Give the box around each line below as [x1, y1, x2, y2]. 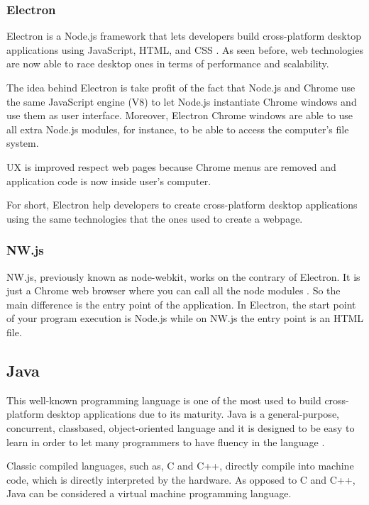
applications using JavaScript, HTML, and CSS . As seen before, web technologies [6, 42, 363, 57]
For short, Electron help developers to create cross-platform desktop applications [6, 197, 358, 212]
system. [6, 135, 39, 150]
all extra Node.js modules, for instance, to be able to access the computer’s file [6, 121, 349, 136]
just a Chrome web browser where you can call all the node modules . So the [6, 283, 341, 298]
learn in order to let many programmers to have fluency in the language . [6, 434, 325, 449]
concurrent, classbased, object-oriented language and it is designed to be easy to [6, 420, 355, 435]
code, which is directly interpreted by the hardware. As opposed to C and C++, [6, 472, 356, 487]
